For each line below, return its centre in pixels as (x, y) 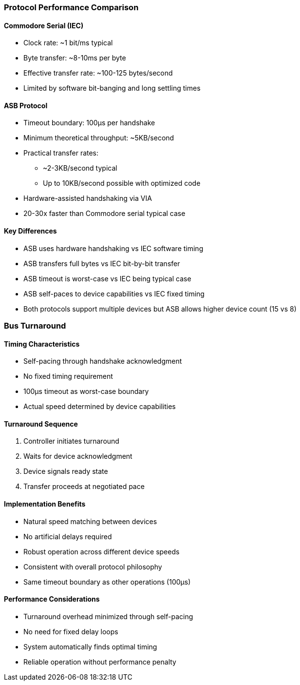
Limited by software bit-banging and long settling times (112, 88)
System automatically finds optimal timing (90, 646)
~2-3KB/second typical (80, 168)
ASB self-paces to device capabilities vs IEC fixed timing (114, 294)
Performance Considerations (52, 599)
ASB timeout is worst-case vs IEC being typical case (107, 278)
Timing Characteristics (42, 344)
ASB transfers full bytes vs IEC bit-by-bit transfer (102, 263)
